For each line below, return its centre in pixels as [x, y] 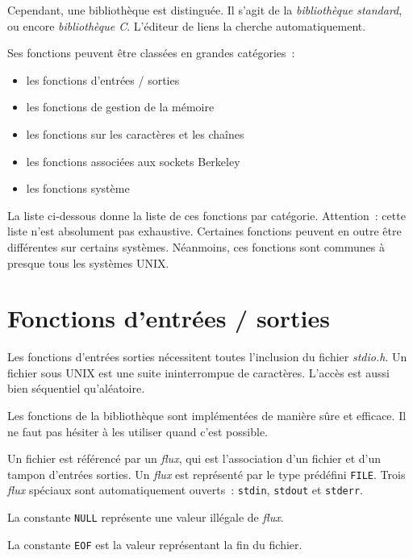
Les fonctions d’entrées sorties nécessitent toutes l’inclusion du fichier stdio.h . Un [207, 357]
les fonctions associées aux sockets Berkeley [133, 161]
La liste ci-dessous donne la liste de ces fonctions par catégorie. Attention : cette [206, 215]
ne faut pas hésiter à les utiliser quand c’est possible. [138, 431]
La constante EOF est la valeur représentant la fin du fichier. [155, 544]
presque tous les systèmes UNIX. [88, 262]
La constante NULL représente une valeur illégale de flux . [146, 517]
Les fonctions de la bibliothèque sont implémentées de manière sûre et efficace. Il [207, 416]
